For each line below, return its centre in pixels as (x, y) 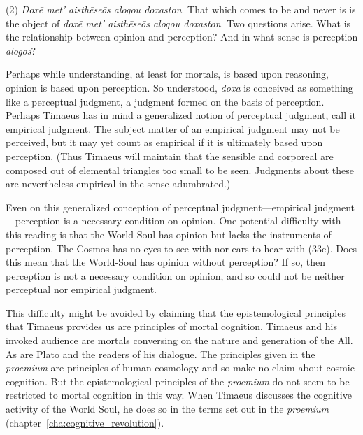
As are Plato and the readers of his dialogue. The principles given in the (161, 354)
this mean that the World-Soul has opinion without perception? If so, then (165, 262)
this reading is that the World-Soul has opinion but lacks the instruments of (169, 234)
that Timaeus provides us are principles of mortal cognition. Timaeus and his (171, 326)
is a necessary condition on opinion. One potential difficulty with (202, 221)
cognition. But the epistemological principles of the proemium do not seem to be (178, 381)
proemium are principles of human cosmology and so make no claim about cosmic (180, 368)
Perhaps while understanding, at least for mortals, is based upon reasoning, (167, 74)
